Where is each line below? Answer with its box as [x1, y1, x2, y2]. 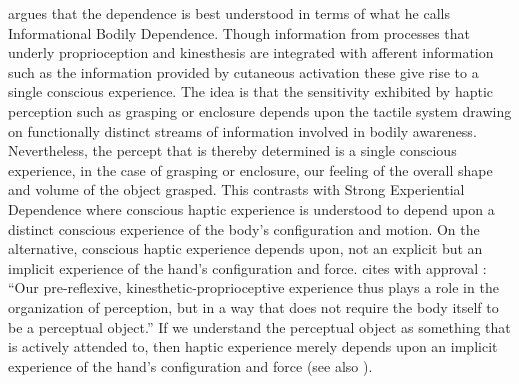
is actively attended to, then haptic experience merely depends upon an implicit [8, 336, 498, 357]
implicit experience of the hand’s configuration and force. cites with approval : [8, 257, 487, 278]
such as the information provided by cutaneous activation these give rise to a [8, 61, 479, 82]
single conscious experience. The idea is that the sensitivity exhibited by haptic [8, 81, 494, 102]
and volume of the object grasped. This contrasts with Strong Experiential [8, 179, 465, 200]
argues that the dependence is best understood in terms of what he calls [8, 3, 450, 23]
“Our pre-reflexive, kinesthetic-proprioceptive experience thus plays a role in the [8, 277, 499, 298]
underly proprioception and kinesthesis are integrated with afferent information [8, 42, 494, 63]
